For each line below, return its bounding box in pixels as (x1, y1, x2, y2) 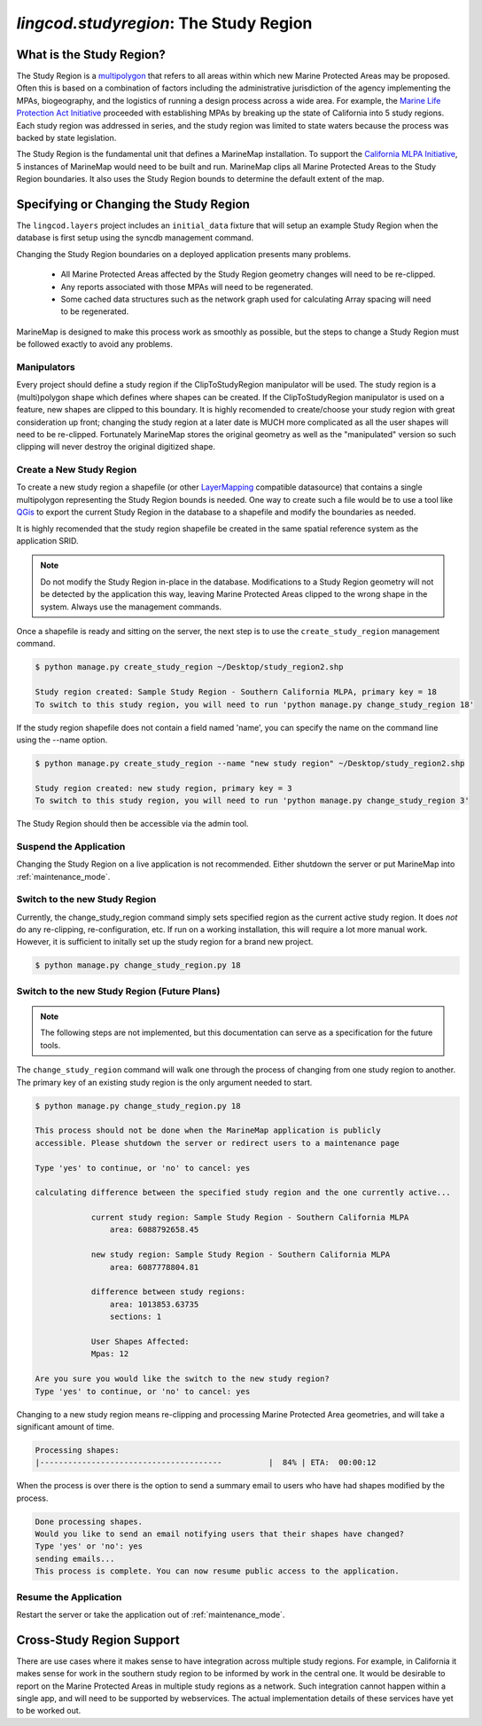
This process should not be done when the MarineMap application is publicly (35, 1126, 381, 1135)
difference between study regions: (90, 1287, 245, 1297)
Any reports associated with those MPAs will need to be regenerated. (60, 281, 314, 292)
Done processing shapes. (35, 1517, 144, 1526)
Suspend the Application (16, 840, 126, 852)
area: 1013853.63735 (109, 1299, 199, 1309)
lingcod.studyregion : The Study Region (16, 13, 313, 33)
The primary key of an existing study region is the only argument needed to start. (16, 1077, 313, 1087)
